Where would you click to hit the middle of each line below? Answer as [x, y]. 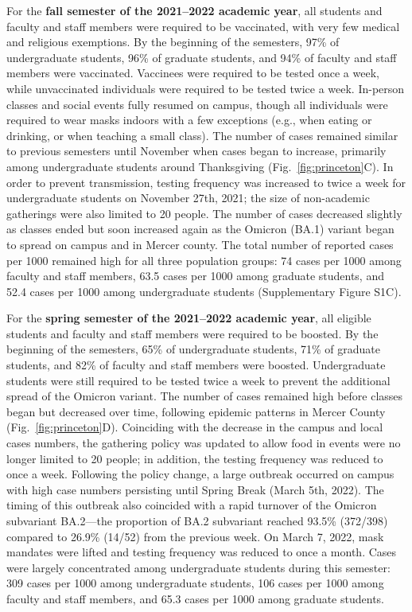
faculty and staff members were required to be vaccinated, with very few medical [203, 26]
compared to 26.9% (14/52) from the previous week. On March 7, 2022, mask [195, 536]
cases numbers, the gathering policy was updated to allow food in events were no [204, 443]
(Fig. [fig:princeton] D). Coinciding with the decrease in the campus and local [195, 427]
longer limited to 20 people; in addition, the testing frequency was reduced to [195, 458]
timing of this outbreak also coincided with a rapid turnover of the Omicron [192, 505]
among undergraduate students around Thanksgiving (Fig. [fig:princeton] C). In [200, 166]
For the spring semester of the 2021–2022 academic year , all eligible [189, 318]
